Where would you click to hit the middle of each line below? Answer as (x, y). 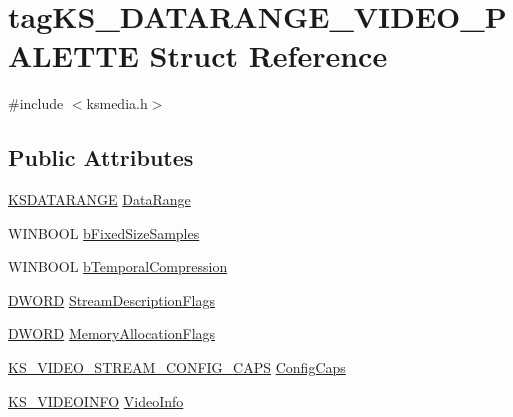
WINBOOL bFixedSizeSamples (104, 232)
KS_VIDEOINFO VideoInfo (96, 400)
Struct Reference (268, 55)
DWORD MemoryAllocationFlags (112, 333)
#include (36, 103)
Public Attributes (101, 157)
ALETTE (73, 55)
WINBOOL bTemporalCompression (118, 266)
